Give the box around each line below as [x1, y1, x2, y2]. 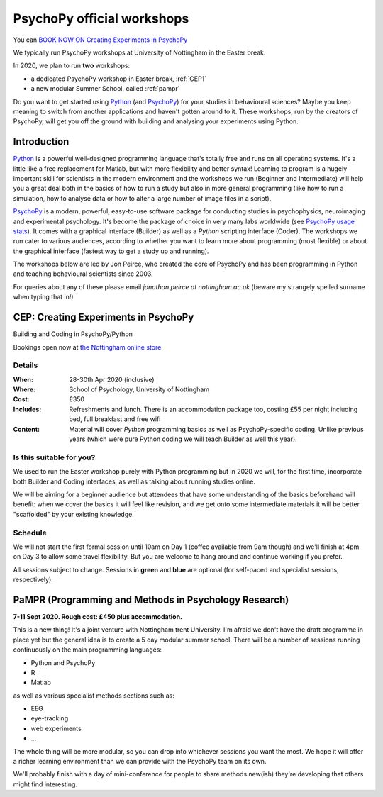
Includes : [13, 405, 42, 413]
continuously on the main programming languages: [13, 645, 162, 654]
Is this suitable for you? [13, 452, 96, 462]
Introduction [13, 135, 70, 148]
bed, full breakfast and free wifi [69, 415, 161, 423]
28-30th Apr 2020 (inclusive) [69, 375, 155, 384]
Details [13, 360, 38, 370]
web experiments [30, 724, 82, 732]
